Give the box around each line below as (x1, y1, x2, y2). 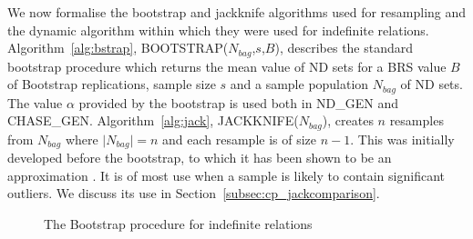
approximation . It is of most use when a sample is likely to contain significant (7, 165, 445, 184)
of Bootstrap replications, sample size (7, 75, 216, 94)
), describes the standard (274, 38, 414, 57)
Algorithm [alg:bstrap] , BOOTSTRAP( (7, 38, 229, 57)
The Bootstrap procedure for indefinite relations (44, 214, 313, 233)
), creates (322, 111, 374, 130)
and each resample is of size (162, 129, 317, 148)
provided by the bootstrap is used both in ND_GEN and (78, 93, 399, 112)
